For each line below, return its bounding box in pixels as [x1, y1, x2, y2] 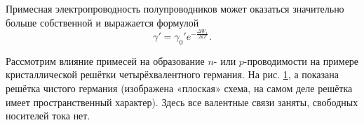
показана [302, 67, 339, 82]
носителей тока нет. [6, 108, 90, 123]
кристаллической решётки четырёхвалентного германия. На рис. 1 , [6, 67, 291, 82]
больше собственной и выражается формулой [6, 15, 199, 29]
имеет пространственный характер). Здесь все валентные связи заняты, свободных [6, 94, 358, 109]
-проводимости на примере [243, 53, 359, 68]
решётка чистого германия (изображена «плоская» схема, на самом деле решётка [6, 80, 353, 95]
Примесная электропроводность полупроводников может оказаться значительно [6, 1, 344, 15]
